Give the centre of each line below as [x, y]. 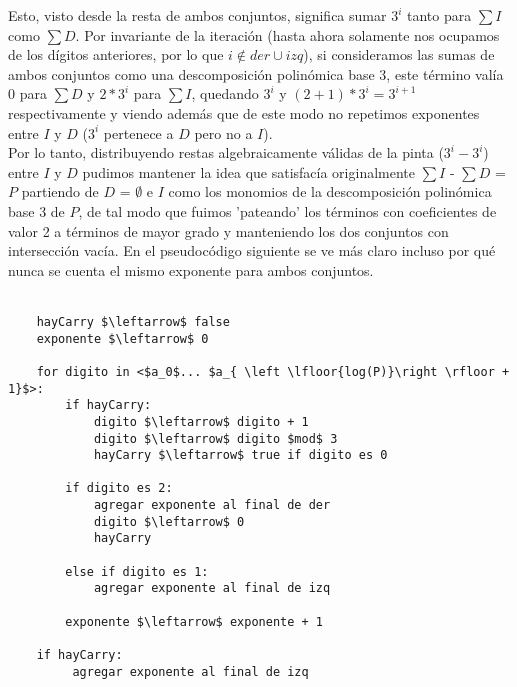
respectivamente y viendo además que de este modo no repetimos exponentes [244, 112]
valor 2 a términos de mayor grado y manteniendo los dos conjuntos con [228, 230]
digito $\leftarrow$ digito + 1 [201, 421]
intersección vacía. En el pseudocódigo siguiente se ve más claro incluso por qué [252, 250]
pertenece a [138, 132]
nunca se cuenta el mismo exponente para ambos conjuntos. [191, 269]
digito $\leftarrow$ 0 [169, 521]
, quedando [225, 93]
